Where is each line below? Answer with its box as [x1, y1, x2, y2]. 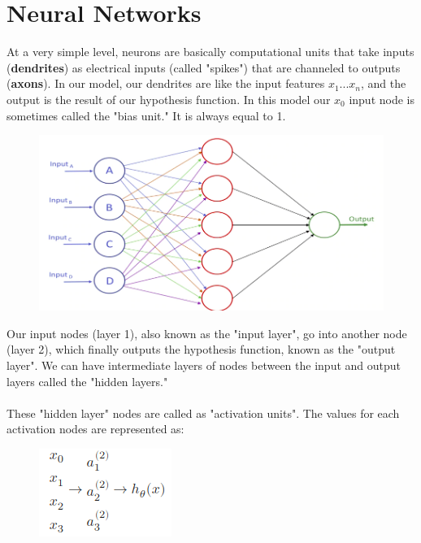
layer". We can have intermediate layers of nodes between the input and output [7, 356, 401, 373]
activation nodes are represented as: [7, 420, 184, 437]
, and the [361, 75, 406, 92]
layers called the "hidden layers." [7, 372, 168, 389]
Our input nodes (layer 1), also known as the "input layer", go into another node [7, 324, 407, 341]
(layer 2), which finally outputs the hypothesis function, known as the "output [7, 341, 396, 358]
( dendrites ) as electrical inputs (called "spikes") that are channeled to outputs [7, 59, 401, 76]
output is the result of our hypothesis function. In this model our [7, 90, 331, 107]
